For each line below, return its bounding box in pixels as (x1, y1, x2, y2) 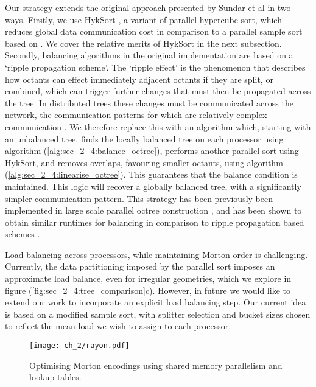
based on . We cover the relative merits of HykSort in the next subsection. (5, 37, 282, 49)
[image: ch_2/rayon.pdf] (29, 341, 130, 350)
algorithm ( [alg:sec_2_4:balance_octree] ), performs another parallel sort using (5, 144, 299, 157)
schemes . (5, 228, 40, 240)
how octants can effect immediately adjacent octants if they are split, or (5, 72, 273, 85)
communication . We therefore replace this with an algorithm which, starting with (5, 120, 311, 133)
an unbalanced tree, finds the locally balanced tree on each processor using (5, 132, 284, 145)
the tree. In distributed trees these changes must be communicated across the (5, 96, 293, 109)
